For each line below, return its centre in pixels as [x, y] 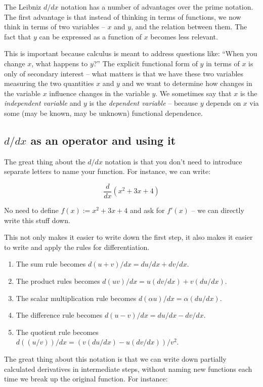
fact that [18, 36]
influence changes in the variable [99, 93]
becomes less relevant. [184, 36]
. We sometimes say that [193, 93]
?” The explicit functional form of [145, 63]
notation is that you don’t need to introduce [173, 161]
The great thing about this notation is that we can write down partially [115, 358]
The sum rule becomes [51, 264]
